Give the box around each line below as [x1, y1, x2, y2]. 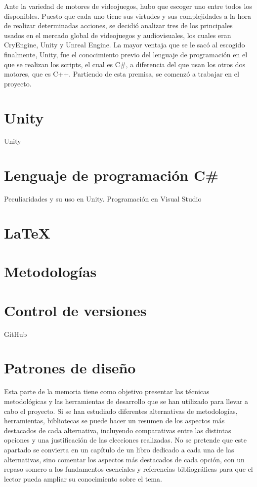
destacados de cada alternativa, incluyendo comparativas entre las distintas [4, 425, 231, 435]
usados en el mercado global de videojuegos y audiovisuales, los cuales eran [4, 30, 231, 40]
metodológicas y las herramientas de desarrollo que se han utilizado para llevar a [4, 396, 249, 406]
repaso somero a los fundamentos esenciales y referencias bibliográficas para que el [4, 464, 253, 474]
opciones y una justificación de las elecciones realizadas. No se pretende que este [4, 435, 247, 445]
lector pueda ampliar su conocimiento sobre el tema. [4, 473, 162, 484]
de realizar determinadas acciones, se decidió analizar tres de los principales [4, 20, 233, 31]
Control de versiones [4, 300, 147, 320]
